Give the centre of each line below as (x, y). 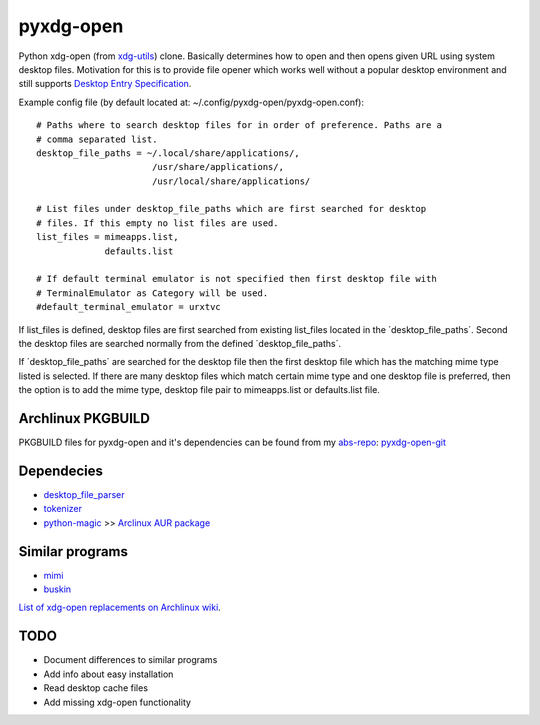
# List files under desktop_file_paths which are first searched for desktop (231, 209)
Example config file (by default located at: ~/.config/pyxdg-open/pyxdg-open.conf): (191, 102)
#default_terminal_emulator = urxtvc (129, 307)
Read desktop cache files (96, 688)
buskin (57, 589)
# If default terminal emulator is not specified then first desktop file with (236, 279)
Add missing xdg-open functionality (117, 702)
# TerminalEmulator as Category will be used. (152, 293)
